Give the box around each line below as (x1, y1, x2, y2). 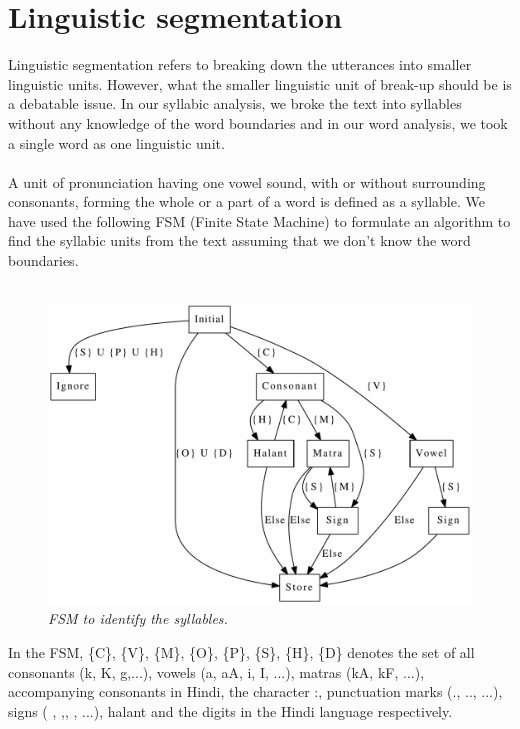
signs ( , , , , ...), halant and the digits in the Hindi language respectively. (8, 700, 453, 721)
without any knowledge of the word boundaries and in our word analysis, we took (8, 112, 508, 133)
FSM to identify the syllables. (48, 608, 228, 629)
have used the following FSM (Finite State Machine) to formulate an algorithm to (8, 210, 511, 231)
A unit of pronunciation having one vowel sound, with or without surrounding (8, 171, 486, 192)
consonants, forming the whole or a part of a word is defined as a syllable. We (8, 191, 485, 212)
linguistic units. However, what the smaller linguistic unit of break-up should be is (8, 73, 512, 94)
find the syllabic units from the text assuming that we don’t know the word (8, 230, 471, 251)
